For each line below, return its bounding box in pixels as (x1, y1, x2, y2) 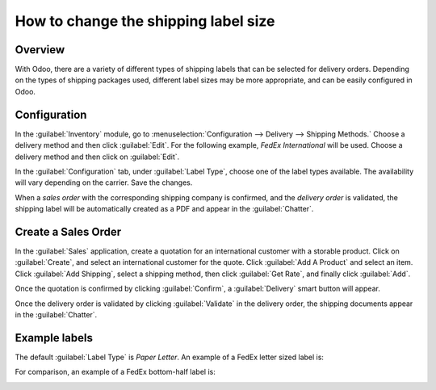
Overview (15, 43, 65, 57)
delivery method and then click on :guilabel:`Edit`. (15, 152, 180, 161)
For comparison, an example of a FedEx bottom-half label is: (15, 367, 216, 377)
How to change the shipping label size (15, 12, 275, 30)
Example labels (15, 331, 93, 345)
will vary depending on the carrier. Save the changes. (15, 178, 193, 187)
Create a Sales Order (15, 224, 122, 238)
